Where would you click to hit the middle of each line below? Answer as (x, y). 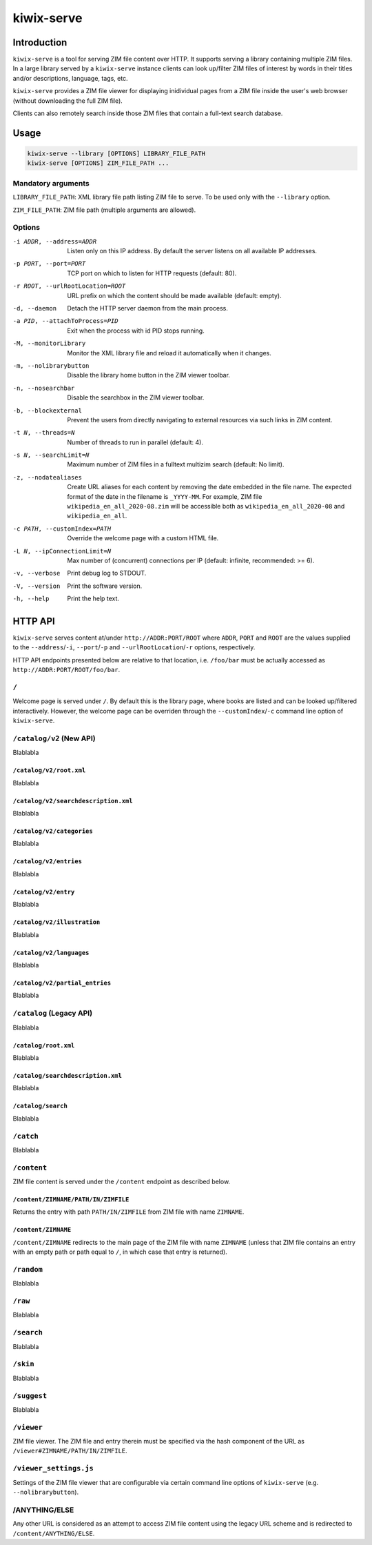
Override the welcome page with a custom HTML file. (143, 538)
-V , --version (37, 586)
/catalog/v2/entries (48, 862)
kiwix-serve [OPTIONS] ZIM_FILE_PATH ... (98, 163)
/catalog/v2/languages (51, 953)
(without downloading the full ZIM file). (68, 101)
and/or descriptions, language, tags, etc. (70, 78)
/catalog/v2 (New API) (54, 738)
